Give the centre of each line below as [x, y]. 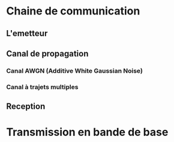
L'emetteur [27, 33]
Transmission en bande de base [87, 132]
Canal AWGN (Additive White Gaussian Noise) [74, 70]
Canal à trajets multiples [42, 87]
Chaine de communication [73, 11]
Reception [26, 106]
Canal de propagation [47, 53]
